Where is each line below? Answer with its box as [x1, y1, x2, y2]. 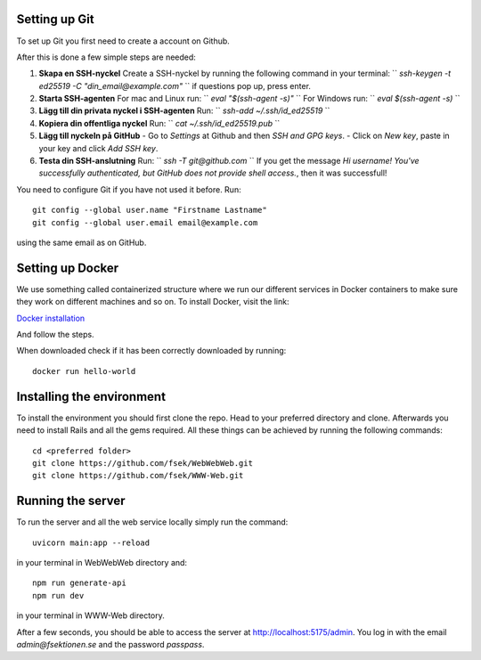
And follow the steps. [16, 330, 94, 340]
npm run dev [32, 591, 85, 600]
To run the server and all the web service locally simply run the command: [16, 517, 289, 527]
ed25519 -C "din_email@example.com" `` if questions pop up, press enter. [38, 80, 312, 91]
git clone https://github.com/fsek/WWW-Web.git [32, 470, 244, 481]
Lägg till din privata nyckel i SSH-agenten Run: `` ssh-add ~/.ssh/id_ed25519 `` [38, 105, 330, 116]
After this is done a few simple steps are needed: [16, 52, 196, 62]
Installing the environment [16, 388, 167, 404]
